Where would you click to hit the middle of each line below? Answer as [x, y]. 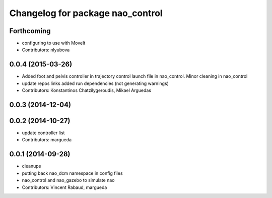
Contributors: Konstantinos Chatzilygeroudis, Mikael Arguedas [86, 90]
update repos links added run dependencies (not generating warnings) [95, 83]
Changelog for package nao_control [86, 13]
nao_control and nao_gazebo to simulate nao [68, 180]
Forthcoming [30, 31]
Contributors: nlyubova [46, 50]
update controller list [43, 133]
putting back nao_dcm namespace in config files [72, 173]
